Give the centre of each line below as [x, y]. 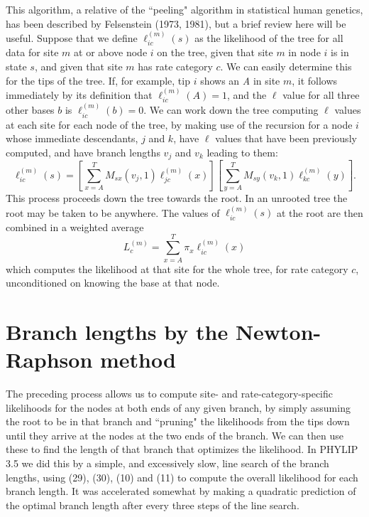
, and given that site [78, 66]
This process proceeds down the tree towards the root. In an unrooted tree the [177, 197]
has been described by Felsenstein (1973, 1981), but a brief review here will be [176, 23]
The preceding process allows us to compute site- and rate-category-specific [169, 394]
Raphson [49, 359]
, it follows [315, 80]
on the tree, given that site [215, 52]
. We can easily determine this [286, 66]
